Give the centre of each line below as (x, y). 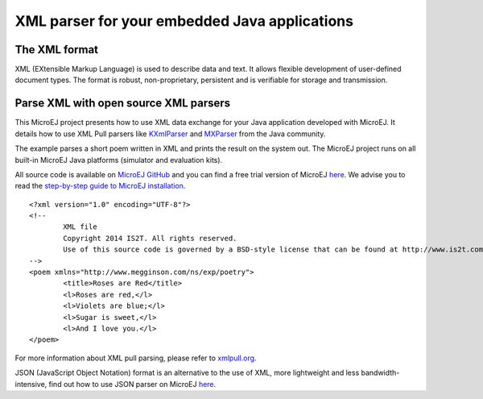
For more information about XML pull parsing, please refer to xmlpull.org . (136, 358)
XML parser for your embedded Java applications (184, 21)
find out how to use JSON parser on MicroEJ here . (132, 384)
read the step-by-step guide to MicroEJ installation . (100, 186)
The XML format (57, 50)
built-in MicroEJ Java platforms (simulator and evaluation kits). (119, 160)
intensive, (31, 384)
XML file (80, 227)
